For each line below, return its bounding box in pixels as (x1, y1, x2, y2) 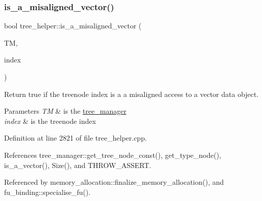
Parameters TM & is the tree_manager (4, 106, 126, 116)
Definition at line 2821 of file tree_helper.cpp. (4, 132, 147, 143)
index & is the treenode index (4, 115, 96, 126)
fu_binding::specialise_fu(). (4, 186, 91, 197)
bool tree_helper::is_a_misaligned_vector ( (4, 20, 142, 31)
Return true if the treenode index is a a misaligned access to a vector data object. (4, 88, 259, 99)
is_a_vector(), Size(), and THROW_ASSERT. (4, 159, 151, 170)
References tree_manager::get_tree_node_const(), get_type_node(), (4, 149, 221, 160)
